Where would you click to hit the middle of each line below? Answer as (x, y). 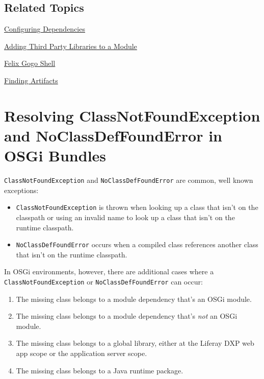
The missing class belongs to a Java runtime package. (100, 370)
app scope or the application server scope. (82, 353)
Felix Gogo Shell (30, 63)
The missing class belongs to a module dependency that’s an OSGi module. (134, 299)
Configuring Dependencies (45, 29)
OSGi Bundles (55, 156)
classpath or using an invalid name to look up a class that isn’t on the (125, 217)
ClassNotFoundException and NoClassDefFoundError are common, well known (129, 180)
